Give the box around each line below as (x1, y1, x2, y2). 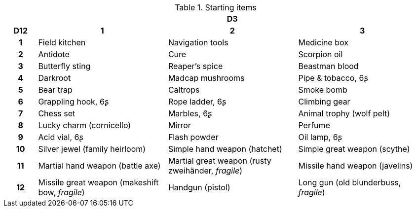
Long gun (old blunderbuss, (298, 177, 401, 187)
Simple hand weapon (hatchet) (168, 144, 282, 154)
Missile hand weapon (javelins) (298, 161, 413, 171)
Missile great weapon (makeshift (38, 177, 159, 187)
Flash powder (168, 132, 219, 142)
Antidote (38, 49, 70, 59)
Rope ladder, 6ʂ (168, 97, 227, 106)
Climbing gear (298, 97, 350, 106)
